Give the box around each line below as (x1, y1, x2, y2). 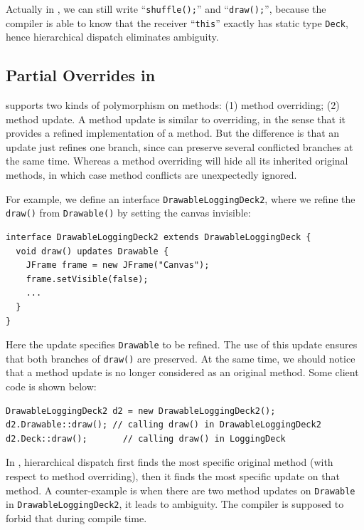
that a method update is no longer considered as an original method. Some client (6, 365, 359, 380)
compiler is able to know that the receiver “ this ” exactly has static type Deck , (6, 15, 348, 30)
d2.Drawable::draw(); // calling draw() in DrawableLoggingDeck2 (6, 420, 321, 430)
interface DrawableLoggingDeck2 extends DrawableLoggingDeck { (6, 232, 311, 242)
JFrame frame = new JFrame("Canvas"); (26, 260, 210, 271)
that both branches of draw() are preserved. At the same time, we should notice (6, 350, 355, 365)
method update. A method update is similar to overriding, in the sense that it (6, 111, 346, 126)
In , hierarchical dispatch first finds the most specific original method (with (6, 454, 333, 469)
